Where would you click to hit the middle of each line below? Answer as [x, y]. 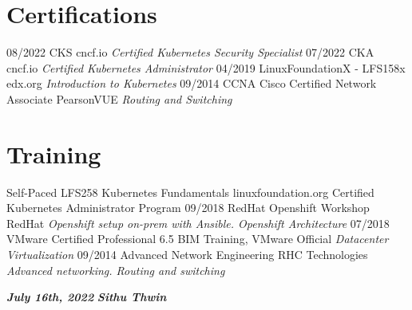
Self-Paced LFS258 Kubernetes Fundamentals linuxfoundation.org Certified [190, 192]
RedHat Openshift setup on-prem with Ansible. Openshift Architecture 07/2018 [198, 223]
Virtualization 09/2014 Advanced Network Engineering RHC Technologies [187, 254]
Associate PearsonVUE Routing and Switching [119, 98]
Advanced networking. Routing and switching [116, 270]
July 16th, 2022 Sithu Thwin [87, 297]
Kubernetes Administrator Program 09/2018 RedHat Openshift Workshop [188, 208]
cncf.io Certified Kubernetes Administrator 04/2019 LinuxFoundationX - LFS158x [206, 67]
